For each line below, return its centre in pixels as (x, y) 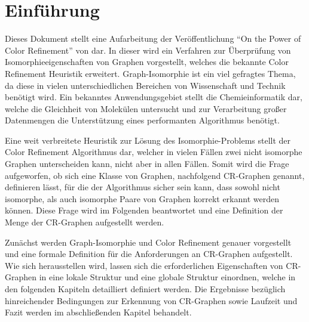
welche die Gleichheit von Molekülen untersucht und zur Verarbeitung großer (146, 108)
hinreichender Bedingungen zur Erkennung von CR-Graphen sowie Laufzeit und (151, 300)
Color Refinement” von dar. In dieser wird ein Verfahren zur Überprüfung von (148, 50)
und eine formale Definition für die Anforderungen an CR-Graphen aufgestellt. (149, 254)
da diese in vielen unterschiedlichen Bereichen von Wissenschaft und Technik (145, 85)
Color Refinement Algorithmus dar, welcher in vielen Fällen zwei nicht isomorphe (154, 152)
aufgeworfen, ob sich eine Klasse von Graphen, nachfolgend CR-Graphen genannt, (155, 175)
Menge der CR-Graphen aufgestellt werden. (85, 222)
